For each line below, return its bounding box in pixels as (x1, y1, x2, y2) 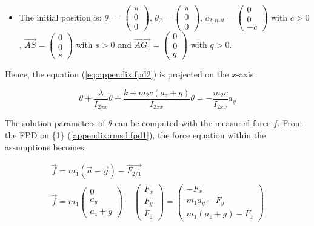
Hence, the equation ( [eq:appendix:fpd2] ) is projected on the (5, 68, 229, 80)
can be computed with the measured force (115, 117, 271, 129)
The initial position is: (19, 10, 102, 23)
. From (277, 117, 302, 129)
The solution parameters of (5, 117, 105, 129)
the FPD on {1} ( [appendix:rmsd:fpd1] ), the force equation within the (5, 129, 266, 141)
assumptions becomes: (5, 140, 87, 153)
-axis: (236, 68, 256, 80)
